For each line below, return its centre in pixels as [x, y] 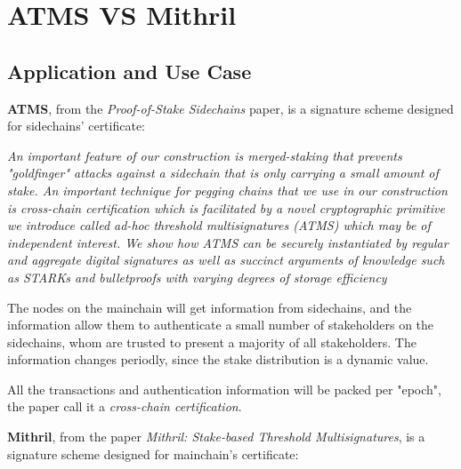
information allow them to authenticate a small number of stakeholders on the [221, 325]
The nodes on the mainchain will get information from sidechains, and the [210, 307]
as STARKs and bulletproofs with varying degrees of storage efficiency [197, 277]
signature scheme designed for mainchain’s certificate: [153, 453]
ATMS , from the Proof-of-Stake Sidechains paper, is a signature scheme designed [230, 108]
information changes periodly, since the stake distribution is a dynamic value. [218, 359]
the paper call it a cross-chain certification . [125, 406]
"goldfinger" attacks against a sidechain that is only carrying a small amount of [223, 173]
